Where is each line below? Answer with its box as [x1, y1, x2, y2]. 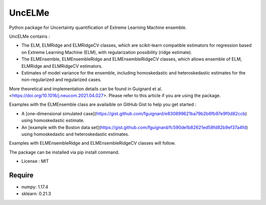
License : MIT [21, 158, 49, 164]
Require [9, 171, 34, 179]
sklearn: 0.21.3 [21, 191, 51, 197]
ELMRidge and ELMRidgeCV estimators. [21, 63, 103, 69]
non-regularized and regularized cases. [21, 77, 102, 83]
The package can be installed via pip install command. [9, 149, 120, 155]
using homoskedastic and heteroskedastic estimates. [21, 131, 130, 137]
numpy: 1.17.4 [21, 184, 49, 190]
